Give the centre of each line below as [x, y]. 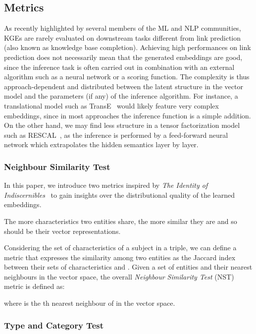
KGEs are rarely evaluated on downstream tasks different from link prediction [123, 37]
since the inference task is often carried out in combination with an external [119, 67]
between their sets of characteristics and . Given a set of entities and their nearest [128, 267]
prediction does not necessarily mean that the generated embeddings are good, [123, 57]
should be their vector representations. [62, 231]
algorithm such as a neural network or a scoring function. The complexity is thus [127, 77]
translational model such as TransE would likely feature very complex [111, 105]
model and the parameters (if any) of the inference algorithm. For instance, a [121, 96]
